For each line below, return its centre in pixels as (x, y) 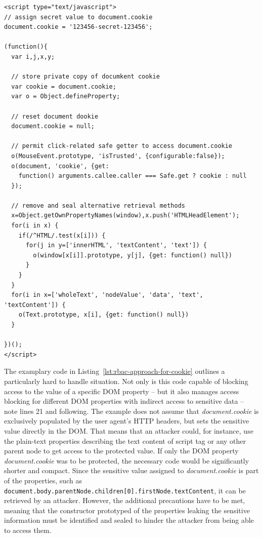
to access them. (28, 530)
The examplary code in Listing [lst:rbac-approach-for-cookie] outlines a (115, 371)
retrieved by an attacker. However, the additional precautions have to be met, (125, 500)
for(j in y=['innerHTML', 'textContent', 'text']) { (116, 245)
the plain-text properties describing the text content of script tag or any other (125, 440)
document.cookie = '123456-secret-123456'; (78, 27)
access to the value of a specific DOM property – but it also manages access (122, 391)
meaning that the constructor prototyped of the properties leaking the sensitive (127, 510)
